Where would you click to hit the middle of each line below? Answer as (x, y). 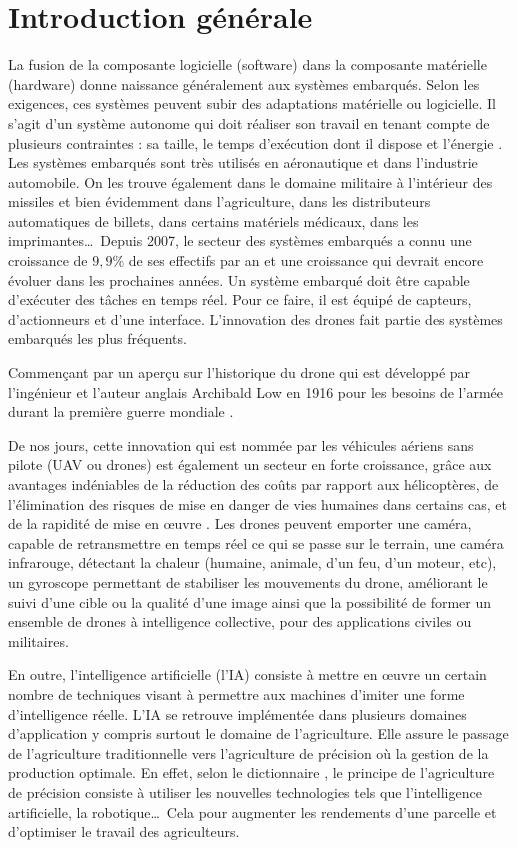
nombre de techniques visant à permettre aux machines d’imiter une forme (236, 693)
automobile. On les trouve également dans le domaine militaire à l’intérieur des (250, 181)
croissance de (48, 260)
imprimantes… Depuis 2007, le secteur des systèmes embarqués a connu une (240, 240)
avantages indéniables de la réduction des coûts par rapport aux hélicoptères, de (253, 484)
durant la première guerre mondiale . (121, 411)
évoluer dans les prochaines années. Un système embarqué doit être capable (239, 279)
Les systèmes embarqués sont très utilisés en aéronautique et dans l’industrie (243, 162)
